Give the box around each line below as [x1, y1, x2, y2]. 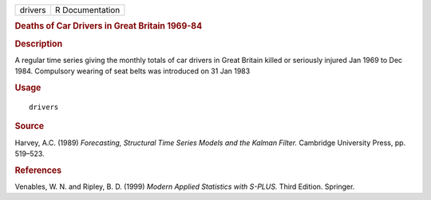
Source [14, 120, 45, 131]
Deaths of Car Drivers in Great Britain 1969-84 [14, 21, 203, 32]
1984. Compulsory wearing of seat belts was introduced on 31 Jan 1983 [14, 66, 251, 76]
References [14, 164, 62, 175]
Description [14, 38, 63, 49]
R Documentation [54, 5, 121, 15]
